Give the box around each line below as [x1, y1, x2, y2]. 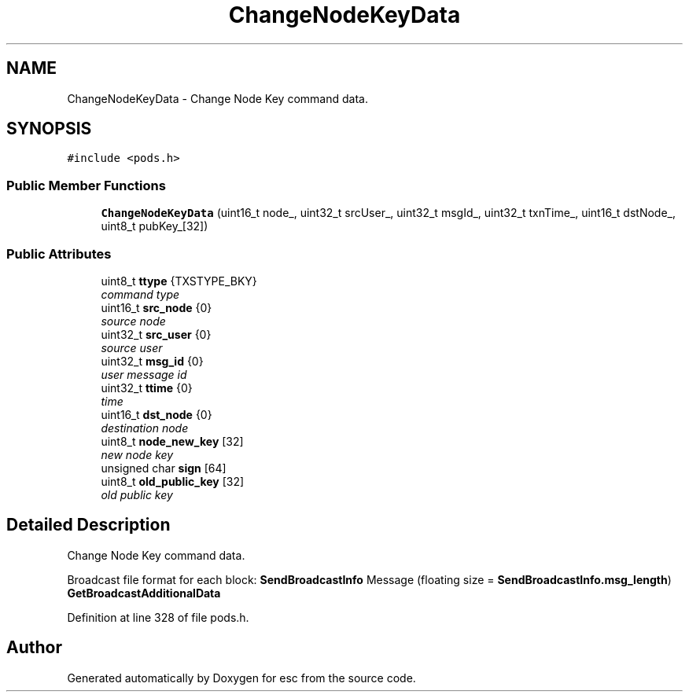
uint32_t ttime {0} [101, 380, 193, 395]
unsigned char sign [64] [101, 461, 227, 475]
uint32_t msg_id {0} [101, 354, 204, 368]
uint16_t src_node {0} [101, 300, 212, 314]
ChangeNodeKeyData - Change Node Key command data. [67, 91, 368, 105]
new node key [101, 447, 174, 461]
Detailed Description [6, 515, 171, 535]
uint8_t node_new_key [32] [101, 434, 244, 448]
